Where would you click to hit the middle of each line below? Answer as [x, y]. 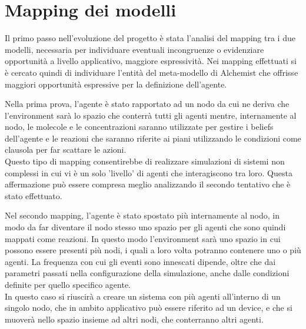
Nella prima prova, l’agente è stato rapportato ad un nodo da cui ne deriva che [147, 104]
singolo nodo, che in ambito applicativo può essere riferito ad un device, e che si [149, 308]
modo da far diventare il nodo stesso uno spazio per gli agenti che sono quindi [145, 227]
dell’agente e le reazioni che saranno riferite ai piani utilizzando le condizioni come [153, 138]
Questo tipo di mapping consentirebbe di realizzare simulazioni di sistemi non [145, 161]
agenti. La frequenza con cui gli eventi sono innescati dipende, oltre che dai [140, 261]
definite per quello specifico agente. [68, 284]
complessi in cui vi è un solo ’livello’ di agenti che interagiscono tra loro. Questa [149, 172]
